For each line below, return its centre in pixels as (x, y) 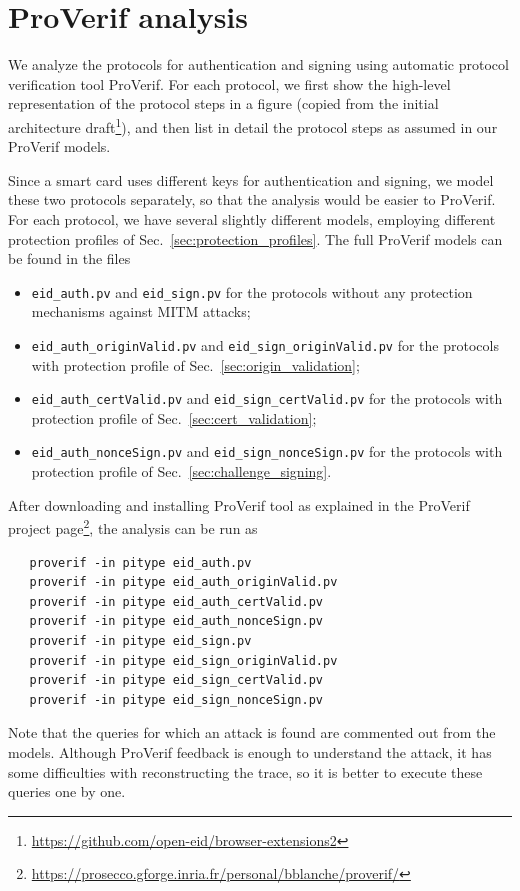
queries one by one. (67, 791)
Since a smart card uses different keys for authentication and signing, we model (251, 179)
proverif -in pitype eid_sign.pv (140, 640)
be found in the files (69, 258)
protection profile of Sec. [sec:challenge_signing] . (181, 471)
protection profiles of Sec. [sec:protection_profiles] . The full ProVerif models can (255, 238)
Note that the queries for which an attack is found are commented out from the (252, 732)
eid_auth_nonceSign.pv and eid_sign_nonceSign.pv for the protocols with (267, 451)
